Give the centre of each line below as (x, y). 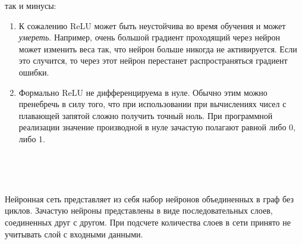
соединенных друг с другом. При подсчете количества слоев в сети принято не (148, 222)
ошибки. (34, 72)
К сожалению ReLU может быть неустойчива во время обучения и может (152, 25)
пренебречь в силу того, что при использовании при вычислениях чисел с (152, 104)
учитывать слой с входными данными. (74, 234)
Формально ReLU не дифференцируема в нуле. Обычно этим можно (143, 92)
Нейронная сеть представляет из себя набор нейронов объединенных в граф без (149, 198)
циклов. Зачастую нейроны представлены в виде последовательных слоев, (139, 210)
